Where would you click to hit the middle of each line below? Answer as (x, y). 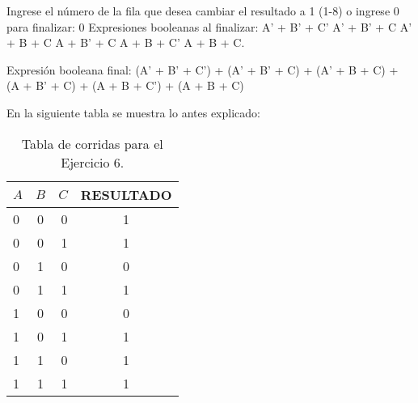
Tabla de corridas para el (92, 143)
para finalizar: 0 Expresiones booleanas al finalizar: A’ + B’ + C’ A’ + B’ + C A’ (209, 26)
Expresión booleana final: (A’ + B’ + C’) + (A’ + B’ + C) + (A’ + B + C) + (203, 69)
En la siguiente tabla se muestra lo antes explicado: (133, 112)
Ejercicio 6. (93, 162)
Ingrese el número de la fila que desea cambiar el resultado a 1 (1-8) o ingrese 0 (203, 11)
